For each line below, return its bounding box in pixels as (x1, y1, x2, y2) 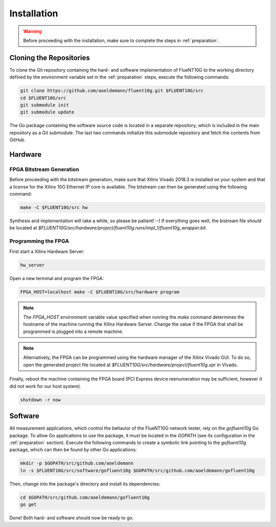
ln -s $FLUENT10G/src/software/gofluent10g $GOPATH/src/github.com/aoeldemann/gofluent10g (20, 468, 255, 473)
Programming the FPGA (9, 238, 69, 245)
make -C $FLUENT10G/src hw (20, 205, 88, 210)
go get (20, 502, 37, 508)
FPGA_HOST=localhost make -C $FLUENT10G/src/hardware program (20, 289, 179, 294)
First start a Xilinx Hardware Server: (9, 248, 85, 255)
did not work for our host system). (9, 383, 81, 389)
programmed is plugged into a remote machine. (23, 328, 124, 334)
